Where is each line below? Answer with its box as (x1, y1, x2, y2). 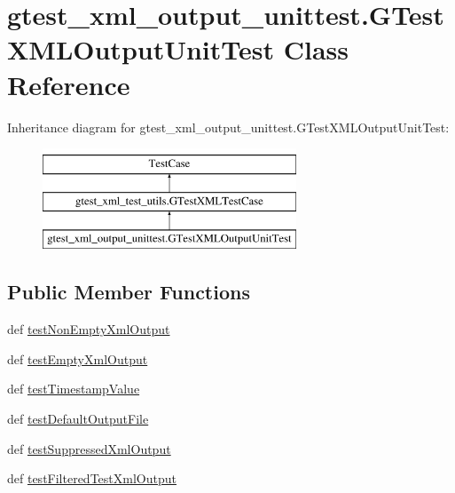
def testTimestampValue (7, 379, 140, 398)
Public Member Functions (7, 278, 250, 306)
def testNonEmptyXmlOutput (7, 320, 170, 338)
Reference (7, 66, 130, 102)
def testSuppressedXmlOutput (7, 439, 171, 457)
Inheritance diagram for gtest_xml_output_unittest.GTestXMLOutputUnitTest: (7, 117, 450, 136)
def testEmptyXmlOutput (7, 349, 148, 368)
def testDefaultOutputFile (7, 410, 149, 428)
